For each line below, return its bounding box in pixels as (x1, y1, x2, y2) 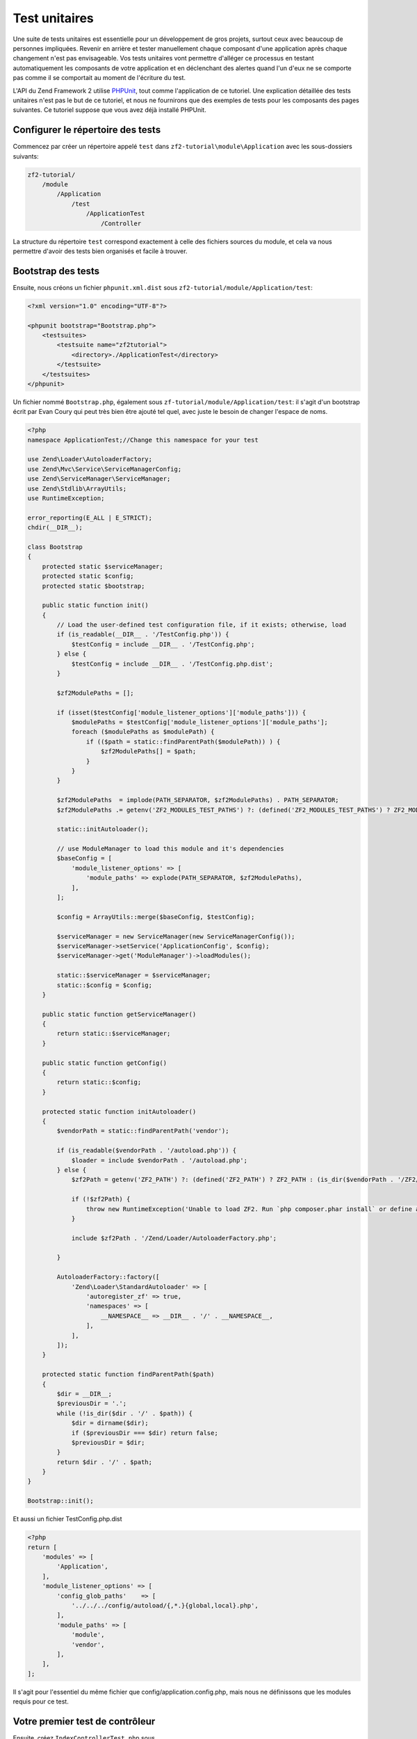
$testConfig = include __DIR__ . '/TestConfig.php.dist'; (71, 659, 274, 668)
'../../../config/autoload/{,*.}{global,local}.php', (71, 1601, 259, 1610)
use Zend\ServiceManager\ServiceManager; (27, 475, 171, 483)
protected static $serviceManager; (42, 562, 163, 570)
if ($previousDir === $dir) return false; (71, 1429, 218, 1436)
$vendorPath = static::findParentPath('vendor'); (56, 1127, 229, 1135)
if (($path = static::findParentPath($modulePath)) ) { (85, 737, 281, 746)
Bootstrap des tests (13, 265, 100, 277)
